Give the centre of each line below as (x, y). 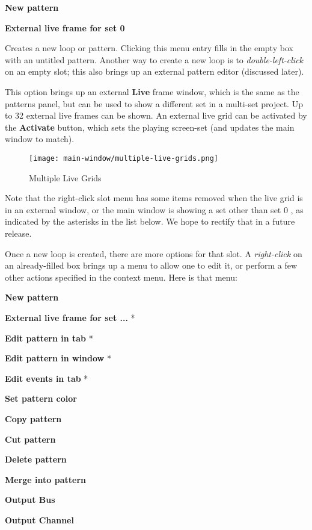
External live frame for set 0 (65, 27)
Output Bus (30, 500)
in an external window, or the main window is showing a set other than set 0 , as (154, 209)
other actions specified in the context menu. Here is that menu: (121, 277)
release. (18, 233)
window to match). (40, 139)
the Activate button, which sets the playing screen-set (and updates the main (150, 127)
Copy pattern (33, 418)
